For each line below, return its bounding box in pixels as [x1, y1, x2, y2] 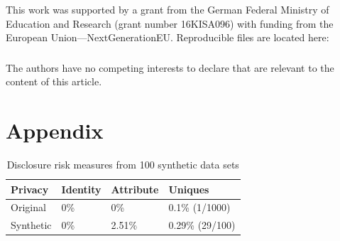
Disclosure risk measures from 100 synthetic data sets [6, 156, 239, 171]
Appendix [6, 116, 104, 144]
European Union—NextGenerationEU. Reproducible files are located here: [6, 30, 329, 45]
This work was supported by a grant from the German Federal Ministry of [6, 1, 329, 16]
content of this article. [6, 74, 102, 89]
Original [11, 200, 46, 215]
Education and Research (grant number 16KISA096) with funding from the [6, 16, 334, 31]
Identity [61, 181, 102, 196]
